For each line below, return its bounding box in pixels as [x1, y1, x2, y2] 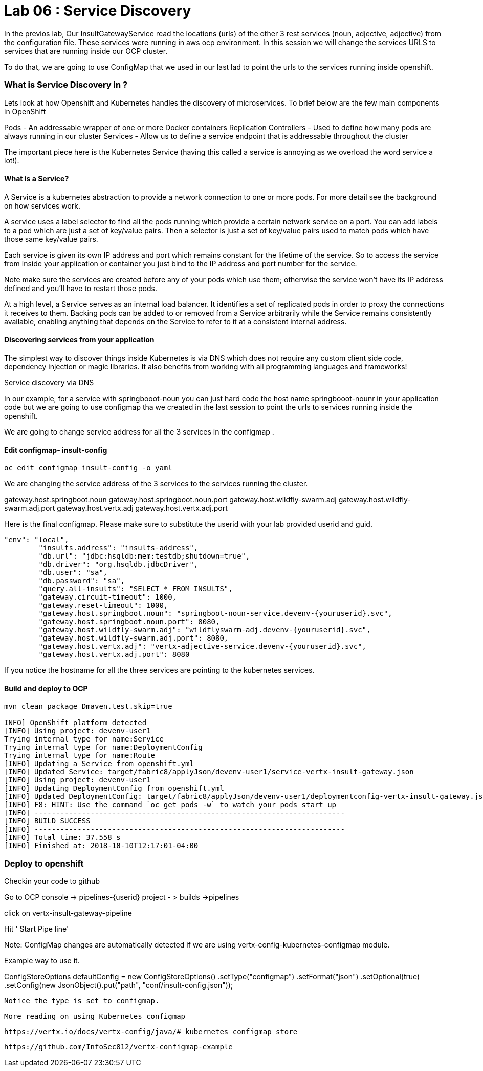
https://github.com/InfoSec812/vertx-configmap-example [4, 1043, 233, 1052]
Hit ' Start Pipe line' [4, 924, 69, 934]
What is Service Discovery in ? [4, 79, 128, 90]
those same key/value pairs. [4, 234, 98, 243]
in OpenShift [4, 107, 46, 116]
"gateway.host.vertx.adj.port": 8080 [38, 650, 190, 659]
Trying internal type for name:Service [4, 735, 164, 744]
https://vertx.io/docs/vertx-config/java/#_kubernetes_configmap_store [4, 1027, 298, 1036]
